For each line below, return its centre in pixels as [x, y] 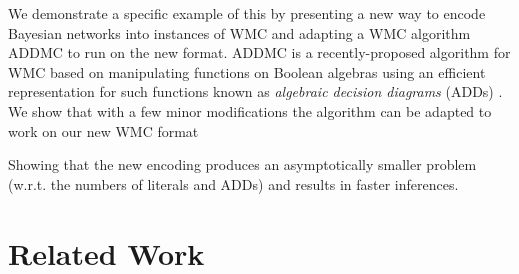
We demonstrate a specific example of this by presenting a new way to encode [247, 13]
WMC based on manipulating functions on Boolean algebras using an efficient [247, 71]
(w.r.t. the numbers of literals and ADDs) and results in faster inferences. [233, 183]
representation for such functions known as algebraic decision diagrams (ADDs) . [255, 91]
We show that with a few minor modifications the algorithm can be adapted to [250, 110]
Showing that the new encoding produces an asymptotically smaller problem [242, 164]
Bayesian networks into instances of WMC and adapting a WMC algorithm [239, 32]
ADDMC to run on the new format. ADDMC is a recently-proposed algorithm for [259, 52]
